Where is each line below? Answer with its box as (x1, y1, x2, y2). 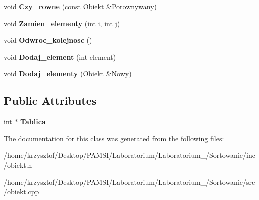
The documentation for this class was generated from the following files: (4, 133, 224, 143)
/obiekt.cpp (4, 186, 39, 197)
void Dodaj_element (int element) (4, 51, 116, 62)
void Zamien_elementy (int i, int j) (4, 18, 120, 28)
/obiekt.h (4, 159, 32, 170)
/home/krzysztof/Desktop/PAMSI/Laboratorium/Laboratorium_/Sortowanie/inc (4, 150, 255, 160)
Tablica (20, 116, 46, 127)
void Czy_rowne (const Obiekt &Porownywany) (4, 1, 157, 11)
